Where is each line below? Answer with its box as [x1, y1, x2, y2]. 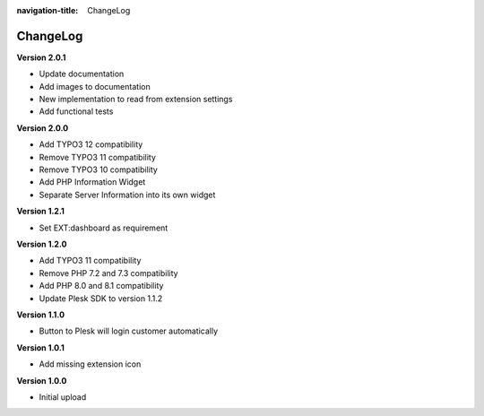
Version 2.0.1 [16, 52, 66, 63]
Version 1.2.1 [16, 206, 65, 217]
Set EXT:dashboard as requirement [39, 222, 169, 233]
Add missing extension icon [39, 359, 142, 369]
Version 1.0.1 [16, 342, 65, 353]
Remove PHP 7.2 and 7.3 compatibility [39, 267, 178, 278]
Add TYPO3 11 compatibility [39, 256, 142, 266]
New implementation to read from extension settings [39, 94, 233, 105]
